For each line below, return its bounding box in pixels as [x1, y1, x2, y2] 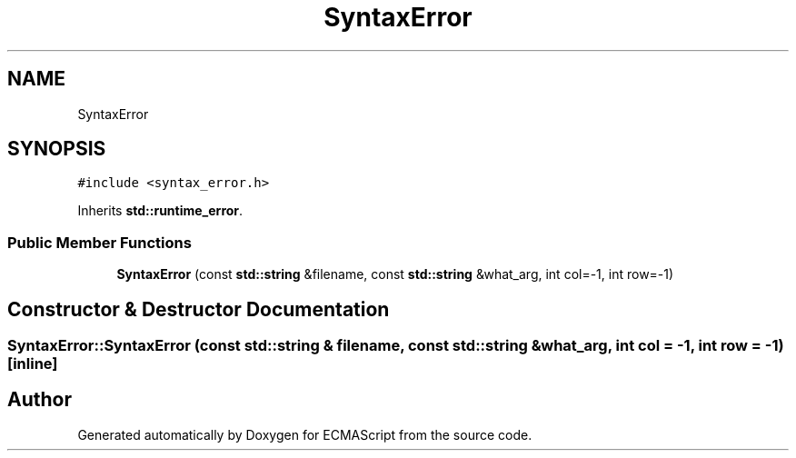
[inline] [7, 354, 58, 373]
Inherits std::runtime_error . [77, 203, 244, 219]
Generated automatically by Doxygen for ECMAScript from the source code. [77, 426, 532, 443]
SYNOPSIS [7, 137, 106, 161]
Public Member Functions [7, 233, 192, 252]
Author [7, 388, 72, 412]
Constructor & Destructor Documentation [7, 297, 390, 321]
